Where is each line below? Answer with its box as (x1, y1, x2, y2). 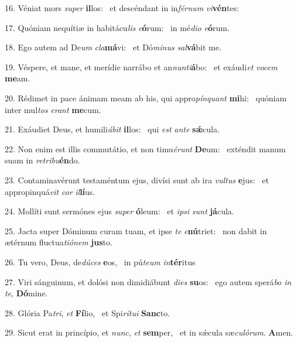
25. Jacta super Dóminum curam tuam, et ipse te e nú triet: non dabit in (5, 224, 267, 237)
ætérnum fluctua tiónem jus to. (5, 236, 112, 248)
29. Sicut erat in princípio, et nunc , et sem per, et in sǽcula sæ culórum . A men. (5, 326, 293, 338)
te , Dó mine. (5, 287, 48, 299)
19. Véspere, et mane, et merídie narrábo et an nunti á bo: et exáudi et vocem (5, 60, 278, 73)
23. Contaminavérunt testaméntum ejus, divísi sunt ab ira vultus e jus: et (5, 173, 269, 186)
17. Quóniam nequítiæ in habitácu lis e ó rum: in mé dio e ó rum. (5, 21, 230, 33)
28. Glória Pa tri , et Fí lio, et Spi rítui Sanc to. (5, 306, 170, 319)
